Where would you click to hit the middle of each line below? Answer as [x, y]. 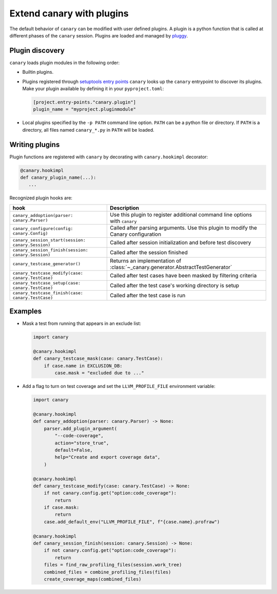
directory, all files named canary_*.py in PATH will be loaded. [88, 130]
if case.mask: [62, 508]
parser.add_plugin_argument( [81, 428]
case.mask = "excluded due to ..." [100, 373]
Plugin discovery [37, 50]
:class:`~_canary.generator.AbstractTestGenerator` [171, 267]
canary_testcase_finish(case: [48, 293]
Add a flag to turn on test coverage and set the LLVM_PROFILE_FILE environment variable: [119, 386]
